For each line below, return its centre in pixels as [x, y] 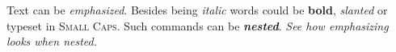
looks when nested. [52, 41]
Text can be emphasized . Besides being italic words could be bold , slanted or [197, 10]
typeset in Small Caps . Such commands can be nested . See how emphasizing [198, 25]
